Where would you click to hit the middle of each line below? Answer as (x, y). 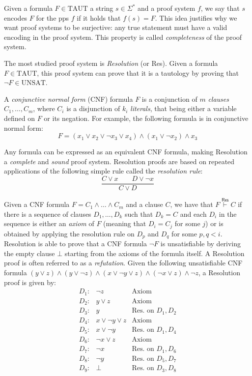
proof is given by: (30, 282)
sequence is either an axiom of (49, 223)
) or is (214, 223)
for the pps (53, 17)
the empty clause (29, 253)
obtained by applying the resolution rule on (69, 233)
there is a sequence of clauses (48, 214)
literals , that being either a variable (183, 108)
